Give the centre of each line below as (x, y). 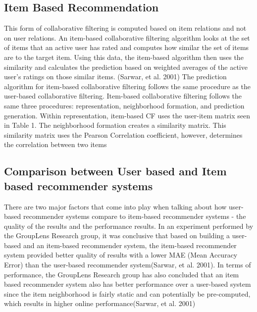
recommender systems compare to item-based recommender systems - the (134, 216)
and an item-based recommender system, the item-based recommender (130, 245)
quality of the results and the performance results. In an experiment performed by (129, 226)
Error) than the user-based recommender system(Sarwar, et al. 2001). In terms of (128, 265)
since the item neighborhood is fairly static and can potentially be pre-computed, (127, 293)
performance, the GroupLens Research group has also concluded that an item (122, 274)
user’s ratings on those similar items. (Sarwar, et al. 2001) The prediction (115, 77)
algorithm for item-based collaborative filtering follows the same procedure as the (127, 86)
